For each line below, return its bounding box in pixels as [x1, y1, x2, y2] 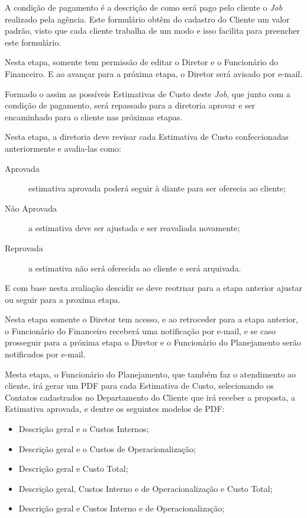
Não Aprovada [5, 202, 57, 214]
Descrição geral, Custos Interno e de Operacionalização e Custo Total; [18, 482, 273, 494]
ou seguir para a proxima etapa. [5, 293, 121, 305]
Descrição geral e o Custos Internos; [18, 423, 149, 435]
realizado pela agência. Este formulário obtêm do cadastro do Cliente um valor [5, 12, 290, 25]
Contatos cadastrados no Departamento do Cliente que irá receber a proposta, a [5, 391, 296, 403]
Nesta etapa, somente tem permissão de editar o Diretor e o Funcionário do [5, 56, 279, 68]
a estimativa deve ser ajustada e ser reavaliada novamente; [28, 222, 240, 234]
